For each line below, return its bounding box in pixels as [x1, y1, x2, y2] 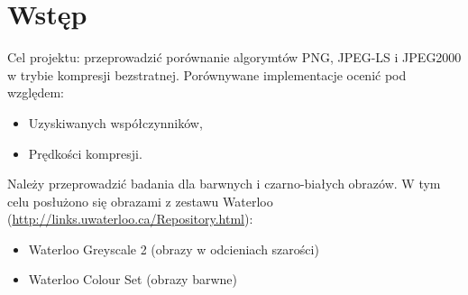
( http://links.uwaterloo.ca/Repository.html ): [7, 209, 253, 228]
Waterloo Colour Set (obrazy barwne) [28, 270, 237, 289]
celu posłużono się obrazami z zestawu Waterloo [7, 191, 273, 210]
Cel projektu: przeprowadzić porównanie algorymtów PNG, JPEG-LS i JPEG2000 [7, 48, 462, 67]
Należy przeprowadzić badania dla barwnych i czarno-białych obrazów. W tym [7, 174, 441, 193]
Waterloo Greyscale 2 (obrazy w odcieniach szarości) [28, 239, 319, 258]
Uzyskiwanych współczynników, [28, 113, 203, 132]
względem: [7, 83, 64, 102]
